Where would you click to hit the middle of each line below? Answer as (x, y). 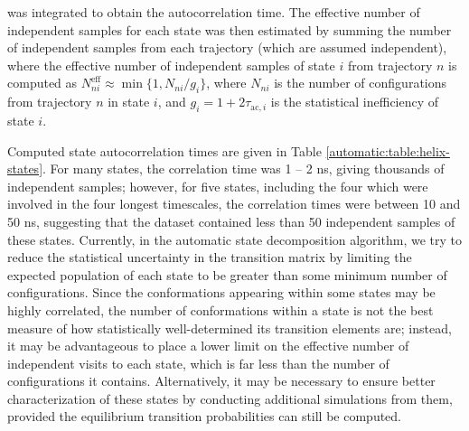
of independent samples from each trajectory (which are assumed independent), (227, 47)
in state (129, 102)
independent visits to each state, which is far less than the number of (198, 363)
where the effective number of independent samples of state (171, 65)
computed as (42, 83)
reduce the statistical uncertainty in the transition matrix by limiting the (210, 257)
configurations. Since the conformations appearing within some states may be (221, 292)
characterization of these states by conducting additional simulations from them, (230, 398)
